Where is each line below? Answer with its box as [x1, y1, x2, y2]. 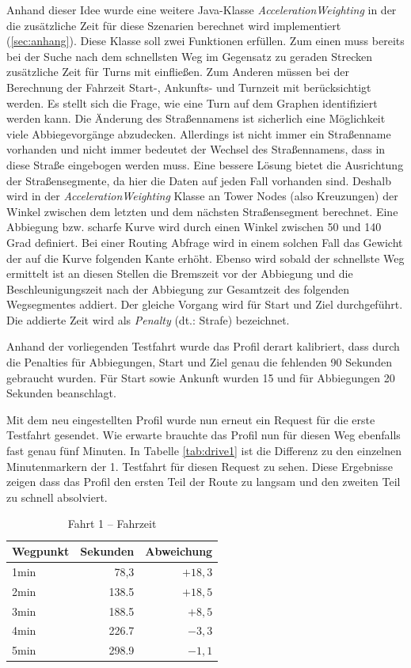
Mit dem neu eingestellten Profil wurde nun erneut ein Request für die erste [6, 411, 375, 427]
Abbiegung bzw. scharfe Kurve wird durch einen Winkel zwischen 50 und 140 [6, 218, 382, 235]
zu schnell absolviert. [6, 488, 108, 505]
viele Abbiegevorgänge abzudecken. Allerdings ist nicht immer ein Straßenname [6, 125, 391, 142]
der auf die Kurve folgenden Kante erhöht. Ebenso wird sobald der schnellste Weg [6, 249, 405, 266]
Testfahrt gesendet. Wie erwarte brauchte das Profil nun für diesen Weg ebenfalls [6, 427, 401, 443]
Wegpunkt [12, 543, 70, 559]
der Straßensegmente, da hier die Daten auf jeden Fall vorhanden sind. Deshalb [6, 172, 391, 188]
